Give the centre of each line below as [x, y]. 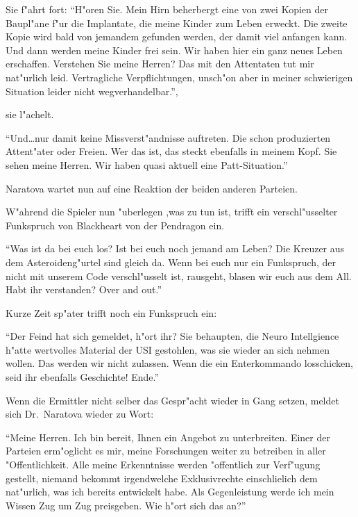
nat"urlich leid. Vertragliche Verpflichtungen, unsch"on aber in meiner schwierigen [179, 77]
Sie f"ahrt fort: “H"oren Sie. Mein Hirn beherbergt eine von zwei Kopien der [167, 9]
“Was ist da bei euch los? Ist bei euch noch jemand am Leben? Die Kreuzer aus [175, 248]
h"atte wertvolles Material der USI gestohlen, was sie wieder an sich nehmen [168, 349]
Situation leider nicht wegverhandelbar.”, [92, 91]
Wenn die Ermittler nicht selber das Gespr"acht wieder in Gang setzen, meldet [172, 400]
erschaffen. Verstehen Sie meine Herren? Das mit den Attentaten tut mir [160, 64]
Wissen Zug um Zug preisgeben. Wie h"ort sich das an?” [126, 505]
